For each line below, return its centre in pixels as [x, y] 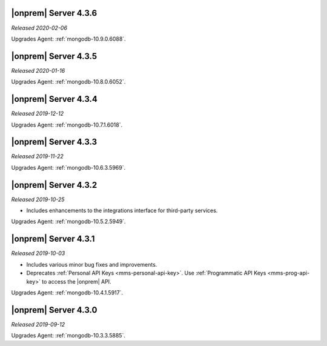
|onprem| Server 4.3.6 [54, 13]
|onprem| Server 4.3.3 [54, 142]
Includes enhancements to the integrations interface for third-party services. [122, 211]
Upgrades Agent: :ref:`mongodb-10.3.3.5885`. [68, 336]
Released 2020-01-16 [38, 70]
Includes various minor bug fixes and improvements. [92, 264]
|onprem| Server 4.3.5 [54, 56]
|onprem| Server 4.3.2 [54, 185]
